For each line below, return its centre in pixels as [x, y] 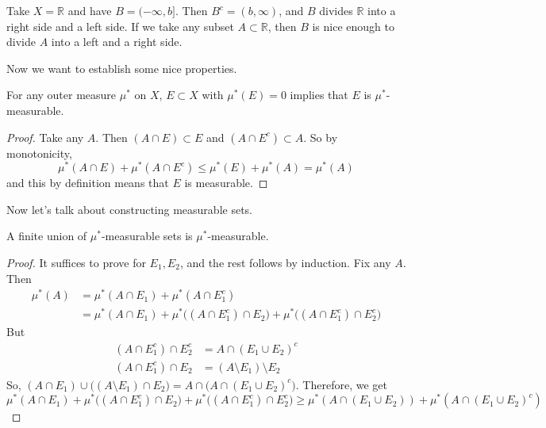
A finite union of [47, 236]
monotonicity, [39, 153]
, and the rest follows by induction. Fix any [285, 263]
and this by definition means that [88, 183]
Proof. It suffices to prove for [76, 263]
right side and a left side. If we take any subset [120, 26]
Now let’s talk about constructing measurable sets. [130, 209]
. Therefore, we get [341, 384]
